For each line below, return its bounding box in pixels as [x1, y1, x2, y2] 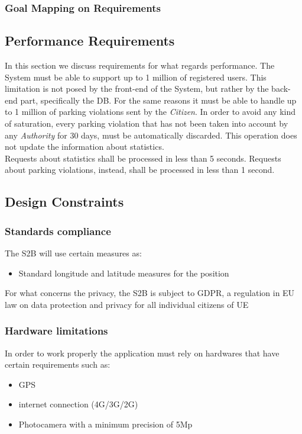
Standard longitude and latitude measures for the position [18, 266, 229, 279]
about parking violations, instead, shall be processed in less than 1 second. [5, 163, 275, 176]
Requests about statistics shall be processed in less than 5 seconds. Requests [5, 152, 281, 164]
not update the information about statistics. [5, 140, 164, 153]
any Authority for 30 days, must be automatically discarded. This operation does [5, 128, 297, 141]
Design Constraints [5, 192, 124, 211]
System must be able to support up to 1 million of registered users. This [5, 70, 267, 83]
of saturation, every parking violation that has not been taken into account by [5, 117, 288, 130]
